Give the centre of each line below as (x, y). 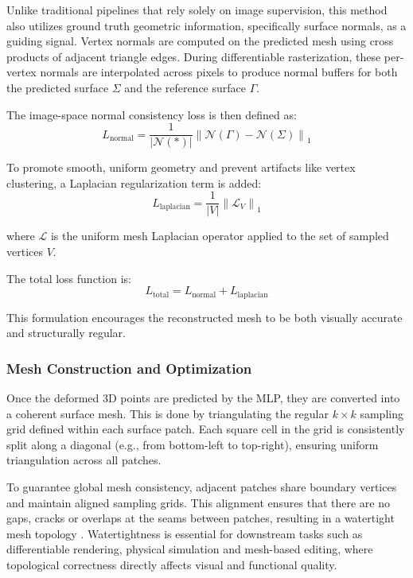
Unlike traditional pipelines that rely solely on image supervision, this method (197, 10)
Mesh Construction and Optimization (129, 368)
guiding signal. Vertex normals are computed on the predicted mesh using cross (200, 41)
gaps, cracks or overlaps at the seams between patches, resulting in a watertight (201, 518)
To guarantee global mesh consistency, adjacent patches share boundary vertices (202, 487)
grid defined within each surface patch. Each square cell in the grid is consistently (206, 429)
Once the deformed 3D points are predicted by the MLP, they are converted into (203, 398)
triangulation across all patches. (84, 460)
